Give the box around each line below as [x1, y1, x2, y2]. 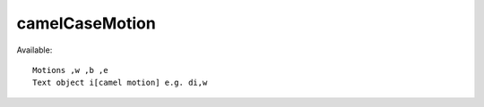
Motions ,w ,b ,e [32, 65, 108, 75]
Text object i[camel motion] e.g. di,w [32, 78, 208, 88]
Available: [16, 45, 53, 55]
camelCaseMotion [16, 13, 156, 33]
